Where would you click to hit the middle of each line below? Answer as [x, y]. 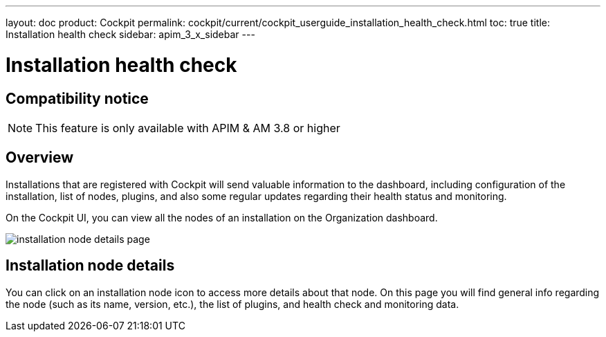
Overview [40, 158]
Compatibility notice [77, 98]
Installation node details [90, 266]
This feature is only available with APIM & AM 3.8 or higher [188, 128]
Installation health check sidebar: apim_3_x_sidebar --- [130, 34]
